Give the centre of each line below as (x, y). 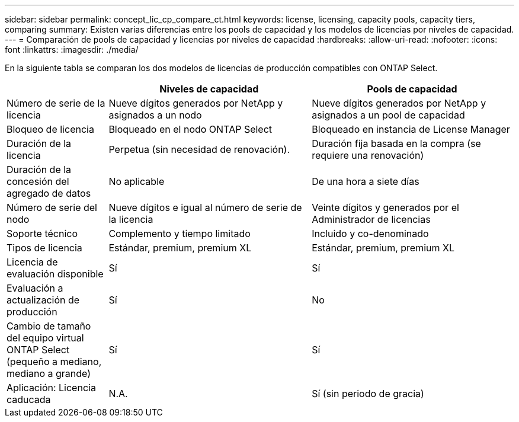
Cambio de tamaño (49, 326)
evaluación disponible (55, 274)
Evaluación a (35, 288)
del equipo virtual (45, 338)
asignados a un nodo (155, 115)
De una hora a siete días (366, 181)
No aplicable (137, 181)
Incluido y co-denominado (370, 234)
